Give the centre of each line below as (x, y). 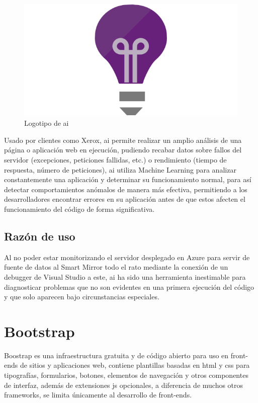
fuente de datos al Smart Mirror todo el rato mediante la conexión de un (116, 267)
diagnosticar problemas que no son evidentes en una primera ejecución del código (129, 287)
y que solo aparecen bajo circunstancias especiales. (82, 297)
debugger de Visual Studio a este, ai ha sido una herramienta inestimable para (125, 276)
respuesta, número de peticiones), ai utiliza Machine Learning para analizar (120, 169)
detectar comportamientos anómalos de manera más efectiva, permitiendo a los (126, 189)
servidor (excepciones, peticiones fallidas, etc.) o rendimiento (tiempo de (115, 159)
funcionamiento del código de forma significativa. (79, 209)
